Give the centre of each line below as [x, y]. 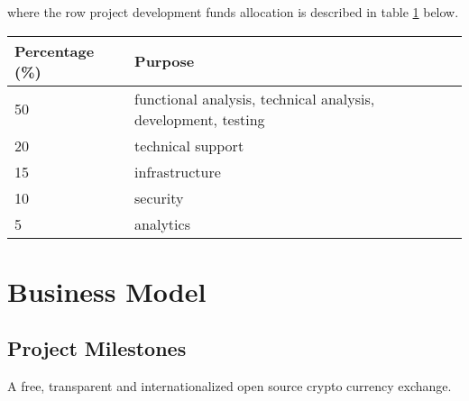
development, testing [200, 119]
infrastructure [178, 171]
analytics [162, 223]
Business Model [107, 291]
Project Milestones [97, 348]
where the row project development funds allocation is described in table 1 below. [233, 12]
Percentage [55, 50]
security [159, 197]
